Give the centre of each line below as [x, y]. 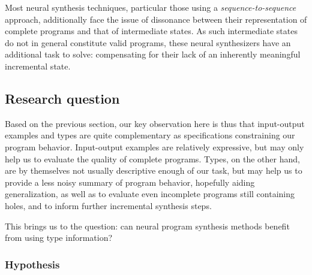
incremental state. [38, 66]
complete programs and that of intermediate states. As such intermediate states [151, 31]
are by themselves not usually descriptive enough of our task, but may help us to [154, 170]
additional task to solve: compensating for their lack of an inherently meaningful [153, 54]
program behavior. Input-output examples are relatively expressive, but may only [154, 146]
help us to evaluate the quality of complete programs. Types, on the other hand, [152, 158]
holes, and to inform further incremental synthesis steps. [108, 205]
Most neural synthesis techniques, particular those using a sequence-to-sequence [151, 7]
